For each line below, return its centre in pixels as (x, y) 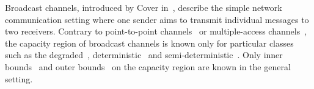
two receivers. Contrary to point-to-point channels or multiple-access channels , (156, 31)
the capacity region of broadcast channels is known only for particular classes (149, 43)
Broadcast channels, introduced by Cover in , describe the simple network (144, 7)
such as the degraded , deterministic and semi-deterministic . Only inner (144, 55)
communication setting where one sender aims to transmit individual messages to (157, 19)
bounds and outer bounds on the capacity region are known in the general (148, 66)
